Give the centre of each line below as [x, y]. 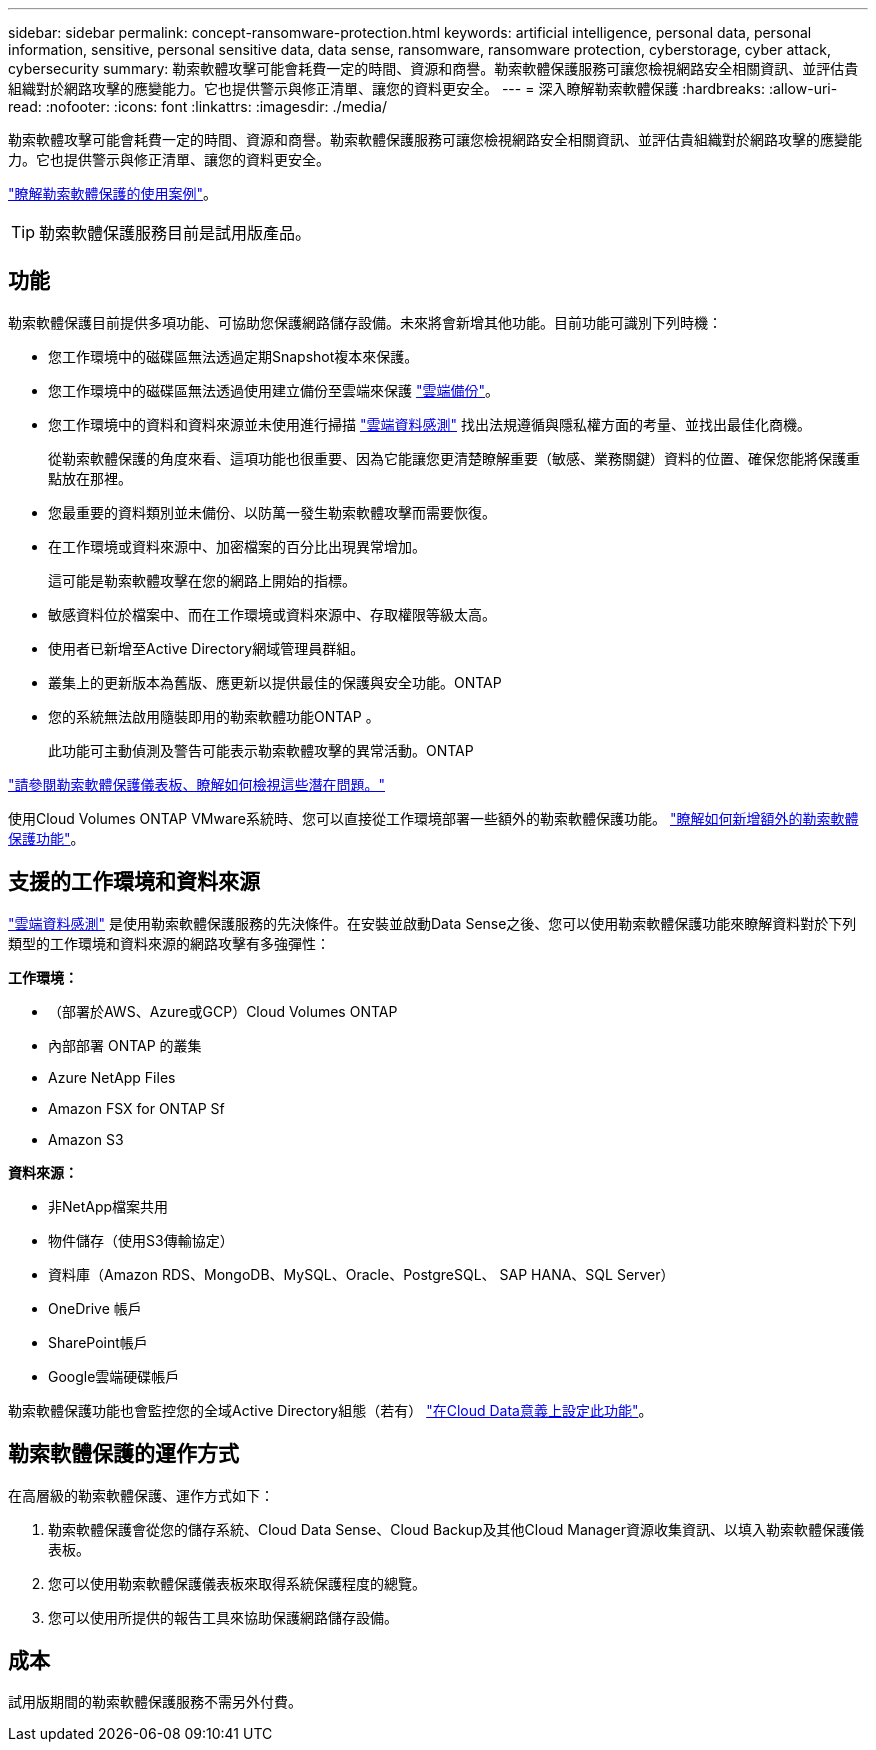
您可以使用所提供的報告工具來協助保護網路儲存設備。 [223, 1617]
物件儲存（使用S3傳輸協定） [141, 1240]
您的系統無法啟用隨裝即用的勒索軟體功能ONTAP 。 [214, 716]
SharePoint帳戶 [98, 1342]
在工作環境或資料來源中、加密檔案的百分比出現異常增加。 [237, 546]
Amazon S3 [86, 1139]
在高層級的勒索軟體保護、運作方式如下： [141, 1495]
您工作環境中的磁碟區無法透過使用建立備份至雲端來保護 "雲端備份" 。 [273, 390]
